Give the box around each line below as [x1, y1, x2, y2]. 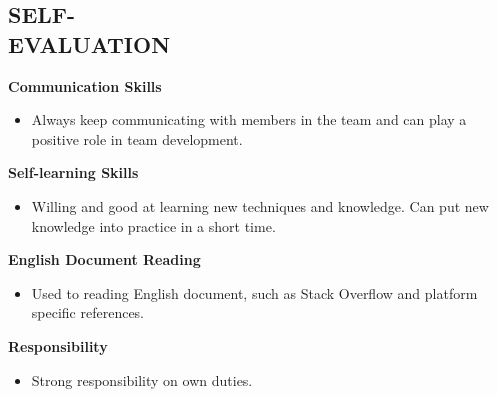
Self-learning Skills [8, 162, 139, 183]
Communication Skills [8, 75, 162, 96]
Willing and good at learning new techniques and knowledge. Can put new [31, 195, 489, 216]
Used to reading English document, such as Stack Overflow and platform [31, 282, 478, 303]
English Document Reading [8, 249, 201, 270]
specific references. [31, 302, 145, 323]
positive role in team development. [31, 128, 243, 149]
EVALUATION [8, 28, 171, 59]
